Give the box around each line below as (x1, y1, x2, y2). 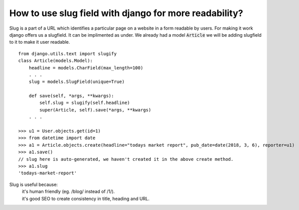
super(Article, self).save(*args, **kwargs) (39, 107, 151, 113)
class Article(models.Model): (18, 58, 93, 64)
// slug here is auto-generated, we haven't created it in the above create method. (18, 156, 234, 162)
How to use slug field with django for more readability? (9, 8, 244, 19)
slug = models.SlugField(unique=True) (28, 79, 125, 85)
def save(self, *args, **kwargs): (28, 93, 114, 99)
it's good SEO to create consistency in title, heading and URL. (22, 195, 150, 201)
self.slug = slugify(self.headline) (39, 100, 131, 106)
